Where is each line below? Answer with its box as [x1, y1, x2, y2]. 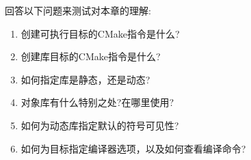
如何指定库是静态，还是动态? [21, 72, 150, 86]
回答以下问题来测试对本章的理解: [5, 3, 151, 17]
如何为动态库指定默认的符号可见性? [21, 118, 179, 132]
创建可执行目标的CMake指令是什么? [21, 26, 180, 40]
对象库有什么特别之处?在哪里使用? [21, 95, 174, 109]
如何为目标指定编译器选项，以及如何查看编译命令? [21, 141, 246, 155]
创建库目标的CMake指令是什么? [21, 49, 161, 64]
